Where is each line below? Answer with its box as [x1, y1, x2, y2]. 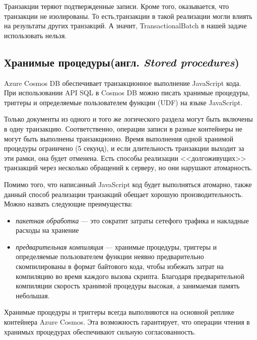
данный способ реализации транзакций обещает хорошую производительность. [4, 189, 243, 199]
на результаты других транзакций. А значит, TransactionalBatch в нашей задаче [4, 20, 247, 31]
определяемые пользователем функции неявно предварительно [15, 251, 204, 262]
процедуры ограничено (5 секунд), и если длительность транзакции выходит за [4, 143, 244, 153]
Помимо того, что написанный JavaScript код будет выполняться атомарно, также [4, 179, 252, 189]
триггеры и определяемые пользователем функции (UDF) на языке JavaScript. [4, 97, 243, 107]
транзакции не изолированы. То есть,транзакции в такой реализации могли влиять [4, 10, 253, 21]
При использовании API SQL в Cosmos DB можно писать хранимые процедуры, [4, 87, 250, 98]
